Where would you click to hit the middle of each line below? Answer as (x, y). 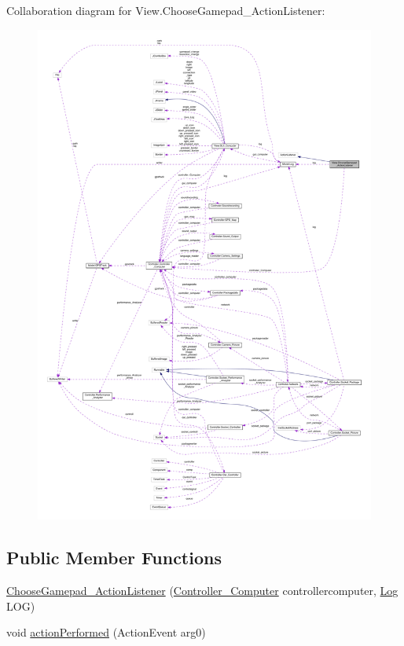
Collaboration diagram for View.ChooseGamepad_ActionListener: (166, 10)
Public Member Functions (114, 558)
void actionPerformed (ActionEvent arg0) (106, 632)
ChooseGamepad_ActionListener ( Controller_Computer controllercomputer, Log (202, 591)
